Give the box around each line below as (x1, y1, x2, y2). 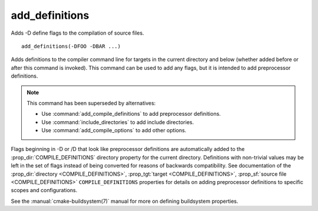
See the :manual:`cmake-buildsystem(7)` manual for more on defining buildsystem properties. (11, 197, 238, 205)
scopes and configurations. (11, 187, 78, 194)
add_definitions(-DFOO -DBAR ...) (21, 43, 121, 49)
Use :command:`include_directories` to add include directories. (41, 118, 194, 126)
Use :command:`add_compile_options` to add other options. (41, 127, 187, 134)
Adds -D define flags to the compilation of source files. (11, 29, 144, 36)
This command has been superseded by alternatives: (26, 99, 156, 106)
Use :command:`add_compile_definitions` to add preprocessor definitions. (41, 110, 221, 118)
